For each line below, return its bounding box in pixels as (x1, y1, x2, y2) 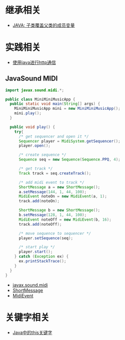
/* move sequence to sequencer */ (18, 231, 92, 236)
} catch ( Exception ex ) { (14, 254, 69, 259)
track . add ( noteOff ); (18, 222, 62, 227)
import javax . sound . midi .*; (5, 88, 65, 93)
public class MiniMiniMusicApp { (5, 97, 76, 102)
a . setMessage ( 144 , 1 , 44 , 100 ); (18, 189, 87, 194)
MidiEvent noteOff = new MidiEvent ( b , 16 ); (18, 217, 112, 222)
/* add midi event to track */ (18, 180, 85, 185)
